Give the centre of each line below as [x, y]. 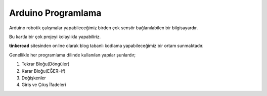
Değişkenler [34, 78]
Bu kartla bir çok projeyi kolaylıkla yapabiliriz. [55, 37]
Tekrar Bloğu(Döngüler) [45, 64]
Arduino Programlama [55, 13]
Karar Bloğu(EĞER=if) [44, 71]
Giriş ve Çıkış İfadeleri [44, 85]
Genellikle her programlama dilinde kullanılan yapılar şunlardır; [72, 55]
